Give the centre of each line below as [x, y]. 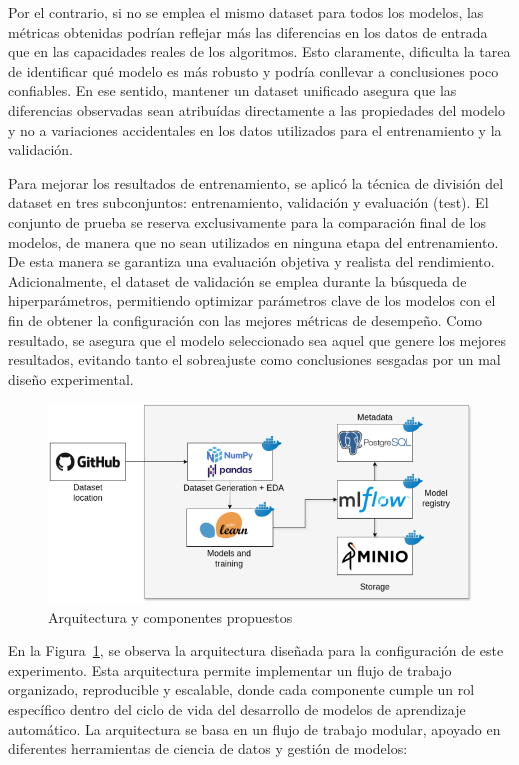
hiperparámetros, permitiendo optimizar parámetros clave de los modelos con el [252, 300]
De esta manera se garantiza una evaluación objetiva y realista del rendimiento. [251, 261]
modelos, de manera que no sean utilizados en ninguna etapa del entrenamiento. [253, 241]
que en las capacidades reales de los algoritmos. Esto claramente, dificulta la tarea [259, 51]
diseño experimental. [71, 378]
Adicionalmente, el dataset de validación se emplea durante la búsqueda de [237, 280]
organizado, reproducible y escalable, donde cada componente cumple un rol [241, 689]
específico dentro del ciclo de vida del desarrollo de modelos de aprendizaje [237, 708]
